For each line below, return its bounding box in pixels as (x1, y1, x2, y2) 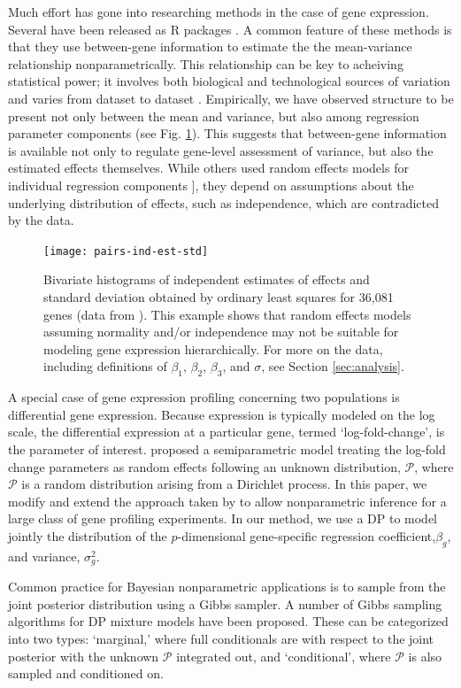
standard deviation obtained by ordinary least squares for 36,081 (43, 287, 394, 305)
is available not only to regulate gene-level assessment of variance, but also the (8, 141, 434, 159)
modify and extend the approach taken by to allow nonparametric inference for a (8, 491, 447, 510)
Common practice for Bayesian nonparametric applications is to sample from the (8, 577, 446, 596)
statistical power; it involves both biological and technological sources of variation (8, 72, 450, 90)
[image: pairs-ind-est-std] (43, 244, 209, 258)
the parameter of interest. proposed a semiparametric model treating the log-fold (8, 439, 446, 458)
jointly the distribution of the (8, 526, 167, 545)
